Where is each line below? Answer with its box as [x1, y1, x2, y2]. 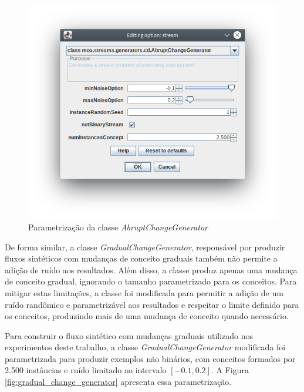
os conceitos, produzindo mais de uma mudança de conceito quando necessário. [5, 310, 289, 322]
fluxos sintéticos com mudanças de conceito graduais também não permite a [5, 252, 278, 264]
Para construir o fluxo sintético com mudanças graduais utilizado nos [5, 329, 254, 341]
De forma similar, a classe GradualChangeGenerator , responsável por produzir [5, 240, 285, 253]
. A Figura [211, 364, 249, 376]
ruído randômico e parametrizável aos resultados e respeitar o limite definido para [5, 298, 299, 310]
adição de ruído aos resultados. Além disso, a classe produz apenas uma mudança [5, 263, 298, 276]
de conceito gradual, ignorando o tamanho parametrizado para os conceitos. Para [5, 275, 297, 287]
